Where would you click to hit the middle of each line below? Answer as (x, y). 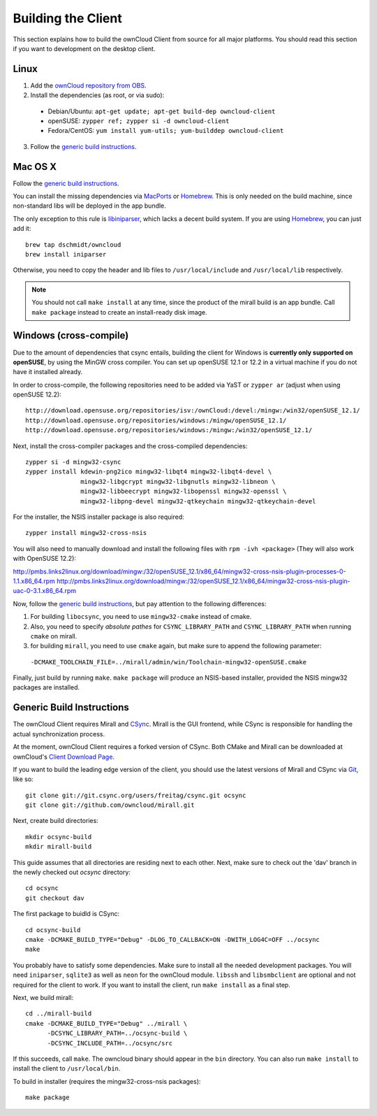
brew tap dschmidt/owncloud (73, 244)
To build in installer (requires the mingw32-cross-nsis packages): (107, 1081)
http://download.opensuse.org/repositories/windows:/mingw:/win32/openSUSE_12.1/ (169, 430)
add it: (22, 229)
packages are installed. (46, 687)
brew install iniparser (66, 255)
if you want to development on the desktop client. (84, 48)
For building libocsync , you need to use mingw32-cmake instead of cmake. (141, 617)
